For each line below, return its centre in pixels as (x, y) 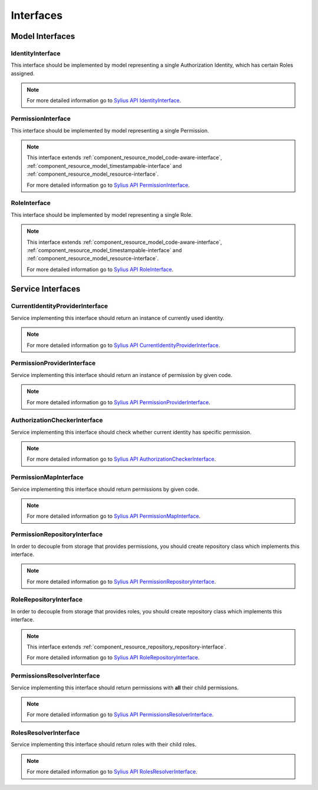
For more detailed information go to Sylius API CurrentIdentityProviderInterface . (123, 345)
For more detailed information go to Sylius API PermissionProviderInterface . (118, 402)
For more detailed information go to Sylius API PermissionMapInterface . (114, 516)
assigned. (23, 73)
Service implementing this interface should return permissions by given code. (105, 489)
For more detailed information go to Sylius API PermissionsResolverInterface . (120, 715)
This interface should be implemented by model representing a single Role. (102, 214)
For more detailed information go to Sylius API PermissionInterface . (108, 185)
